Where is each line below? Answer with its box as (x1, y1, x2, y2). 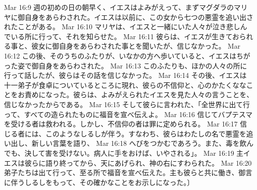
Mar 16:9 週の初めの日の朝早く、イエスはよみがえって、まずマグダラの (4, 2, 234, 12)
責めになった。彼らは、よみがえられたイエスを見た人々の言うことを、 (24, 89, 254, 100)
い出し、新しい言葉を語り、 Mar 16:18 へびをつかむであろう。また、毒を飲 (4, 138, 247, 148)
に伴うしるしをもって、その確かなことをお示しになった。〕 (4, 177, 194, 187)
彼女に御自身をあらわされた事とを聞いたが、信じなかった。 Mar (31, 41, 241, 51)
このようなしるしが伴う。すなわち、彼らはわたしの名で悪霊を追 (45, 128, 254, 138)
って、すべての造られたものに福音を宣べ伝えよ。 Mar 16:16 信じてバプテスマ (4, 109, 253, 119)
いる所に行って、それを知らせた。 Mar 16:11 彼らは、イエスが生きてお (10, 31, 239, 41)
